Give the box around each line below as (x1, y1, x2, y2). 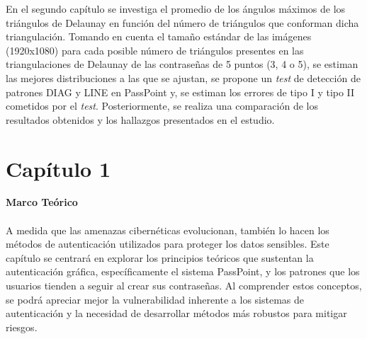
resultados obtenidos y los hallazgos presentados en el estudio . (6, 112, 275, 127)
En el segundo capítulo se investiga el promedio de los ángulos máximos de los (6, 1, 346, 16)
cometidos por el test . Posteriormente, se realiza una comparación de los (6, 98, 318, 113)
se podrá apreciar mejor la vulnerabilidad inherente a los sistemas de (6, 292, 305, 306)
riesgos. (6, 319, 38, 334)
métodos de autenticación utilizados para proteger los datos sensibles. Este (6, 236, 329, 251)
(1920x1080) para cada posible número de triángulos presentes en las (6, 42, 304, 57)
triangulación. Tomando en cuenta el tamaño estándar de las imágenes (6, 29, 312, 44)
